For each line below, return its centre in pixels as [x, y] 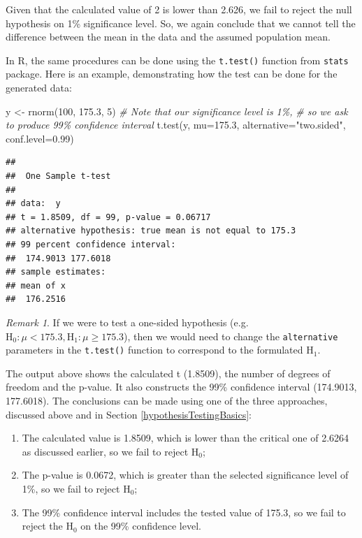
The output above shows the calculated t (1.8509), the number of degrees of [168, 373]
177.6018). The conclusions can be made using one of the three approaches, [167, 401]
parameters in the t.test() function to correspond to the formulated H [160, 350]
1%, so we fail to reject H [76, 488]
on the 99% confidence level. [141, 526]
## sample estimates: [56, 272]
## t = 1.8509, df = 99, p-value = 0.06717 [108, 217]
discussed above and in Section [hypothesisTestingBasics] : [129, 414]
